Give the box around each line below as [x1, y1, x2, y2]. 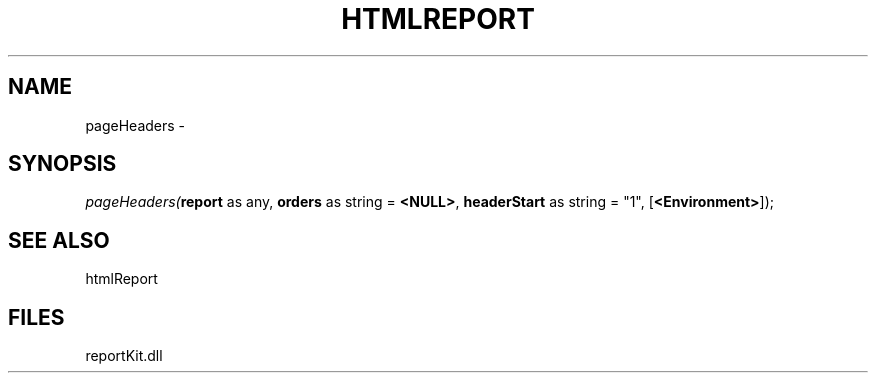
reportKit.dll [85, 347, 163, 365]
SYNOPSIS [8, 151, 117, 177]
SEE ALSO [8, 227, 110, 253]
